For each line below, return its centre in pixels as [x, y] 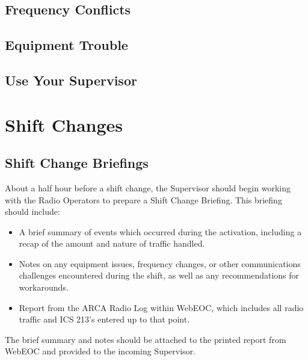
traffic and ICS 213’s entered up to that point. [104, 319]
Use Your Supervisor [71, 80]
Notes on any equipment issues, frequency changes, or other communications [160, 263]
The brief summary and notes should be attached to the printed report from [146, 339]
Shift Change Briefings [77, 163]
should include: [32, 211]
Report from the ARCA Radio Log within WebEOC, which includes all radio [161, 307]
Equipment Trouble [66, 45]
